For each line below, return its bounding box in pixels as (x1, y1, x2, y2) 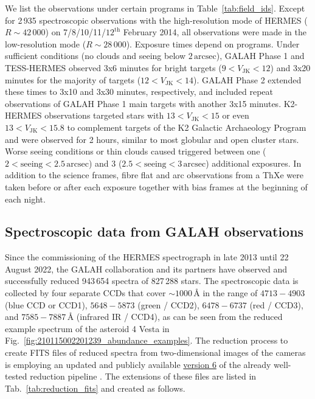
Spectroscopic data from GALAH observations (5, 222, 304, 241)
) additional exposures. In (206, 156, 302, 169)
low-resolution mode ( (5, 37, 86, 50)
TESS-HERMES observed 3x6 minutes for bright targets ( (5, 61, 222, 74)
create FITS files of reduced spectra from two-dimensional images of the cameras (5, 346, 306, 359)
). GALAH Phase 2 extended (193, 73, 302, 86)
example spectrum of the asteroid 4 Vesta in (5, 322, 170, 335)
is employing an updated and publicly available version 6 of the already (5, 358, 271, 370)
